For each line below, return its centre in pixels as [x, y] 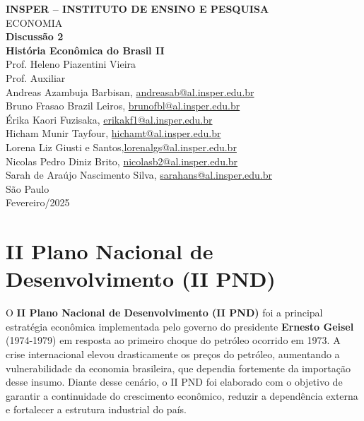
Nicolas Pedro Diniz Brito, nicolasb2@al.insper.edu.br [122, 161]
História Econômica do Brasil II [85, 50]
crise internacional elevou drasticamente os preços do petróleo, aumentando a [173, 354]
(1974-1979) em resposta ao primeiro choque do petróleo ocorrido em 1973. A [173, 340]
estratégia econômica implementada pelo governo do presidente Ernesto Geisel [180, 326]
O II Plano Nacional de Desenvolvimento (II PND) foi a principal [164, 313]
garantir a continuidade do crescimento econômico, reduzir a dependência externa [182, 395]
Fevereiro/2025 [38, 202]
